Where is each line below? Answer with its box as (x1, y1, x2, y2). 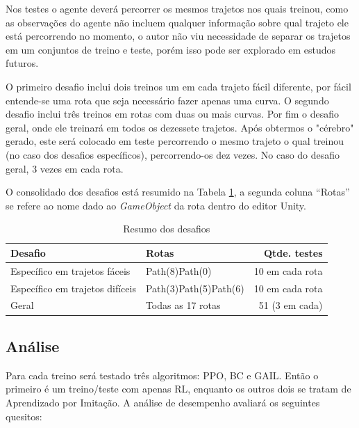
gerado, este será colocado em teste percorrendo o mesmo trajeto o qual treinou (6, 134, 344, 148)
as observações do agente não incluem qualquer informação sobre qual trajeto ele (6, 15, 349, 29)
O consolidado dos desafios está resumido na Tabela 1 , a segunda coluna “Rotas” (6, 184, 350, 199)
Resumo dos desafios (123, 221, 210, 236)
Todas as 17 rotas (145, 298, 221, 312)
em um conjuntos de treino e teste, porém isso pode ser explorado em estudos (6, 42, 336, 56)
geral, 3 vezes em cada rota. (6, 161, 124, 175)
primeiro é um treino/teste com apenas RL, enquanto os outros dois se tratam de (6, 381, 351, 396)
